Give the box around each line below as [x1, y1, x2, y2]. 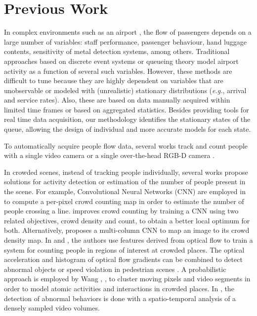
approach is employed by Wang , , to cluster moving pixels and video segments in [4, 273, 251, 284]
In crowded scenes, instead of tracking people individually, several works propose [4, 166, 248, 177]
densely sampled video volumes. [4, 303, 100, 313]
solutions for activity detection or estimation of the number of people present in [4, 176, 246, 187]
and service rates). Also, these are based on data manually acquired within [4, 95, 230, 105]
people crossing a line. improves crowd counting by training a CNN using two [4, 206, 239, 216]
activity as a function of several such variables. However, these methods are [4, 65, 232, 76]
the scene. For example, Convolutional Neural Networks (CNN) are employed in [4, 186, 246, 197]
